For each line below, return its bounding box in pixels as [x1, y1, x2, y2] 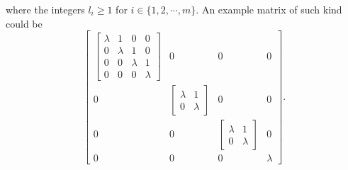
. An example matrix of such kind [196, 2, 342, 16]
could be [6, 16, 43, 30]
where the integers [6, 2, 85, 16]
